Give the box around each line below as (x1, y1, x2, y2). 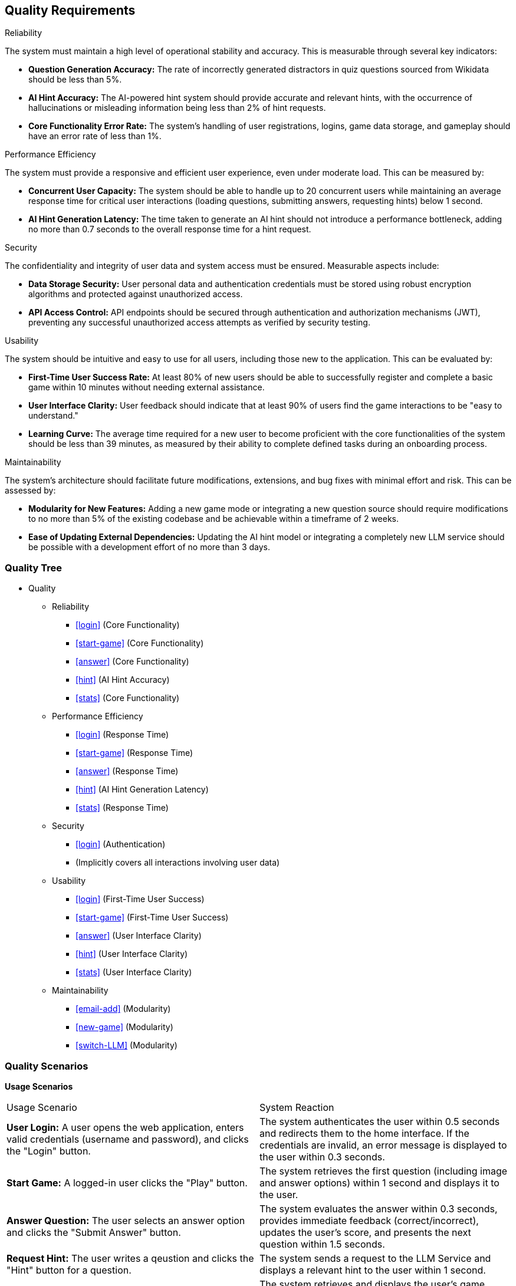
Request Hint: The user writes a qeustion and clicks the (6, 1252, 254, 1264)
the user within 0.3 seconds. (259, 1150, 385, 1163)
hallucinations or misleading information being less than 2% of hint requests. (28, 103, 326, 113)
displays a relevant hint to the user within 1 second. (259, 1264, 486, 1276)
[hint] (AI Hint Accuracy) (75, 675, 170, 685)
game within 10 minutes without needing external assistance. (28, 382, 265, 393)
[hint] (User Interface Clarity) (75, 949, 188, 959)
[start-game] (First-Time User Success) (75, 912, 229, 923)
